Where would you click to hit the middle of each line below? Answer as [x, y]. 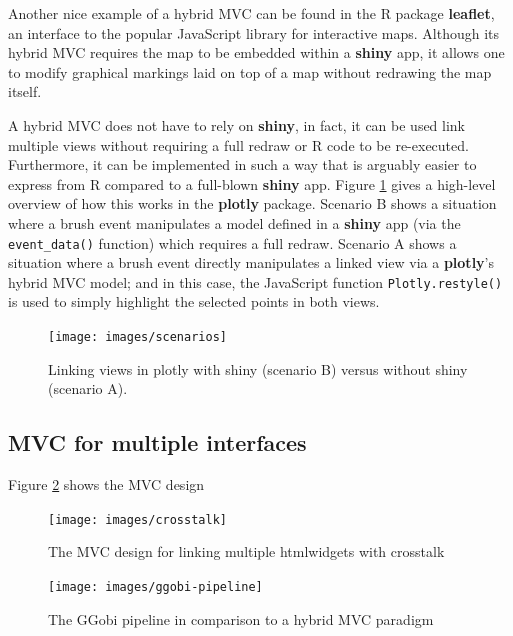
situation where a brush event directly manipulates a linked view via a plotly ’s [251, 262]
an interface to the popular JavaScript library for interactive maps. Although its [254, 32]
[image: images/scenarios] [137, 337]
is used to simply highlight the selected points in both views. [194, 301]
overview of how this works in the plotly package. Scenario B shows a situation [252, 203]
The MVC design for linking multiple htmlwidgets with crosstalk [246, 551]
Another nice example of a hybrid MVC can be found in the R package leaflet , [251, 13]
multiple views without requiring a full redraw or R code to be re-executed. [238, 144]
